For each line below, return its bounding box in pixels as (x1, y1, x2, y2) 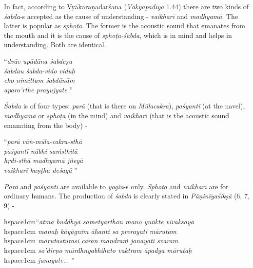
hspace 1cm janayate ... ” (4, 254, 75, 265)
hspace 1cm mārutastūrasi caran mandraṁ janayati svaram (4, 235, 178, 246)
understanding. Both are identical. (4, 39, 106, 50)
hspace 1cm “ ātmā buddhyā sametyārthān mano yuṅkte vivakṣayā (4, 216, 194, 227)
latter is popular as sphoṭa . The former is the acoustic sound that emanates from (4, 20, 246, 31)
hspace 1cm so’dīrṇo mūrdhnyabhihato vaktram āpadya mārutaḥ (4, 245, 192, 255)
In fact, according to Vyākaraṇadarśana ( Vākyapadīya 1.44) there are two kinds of (4, 1, 249, 11)
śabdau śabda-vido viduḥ (4, 65, 75, 75)
